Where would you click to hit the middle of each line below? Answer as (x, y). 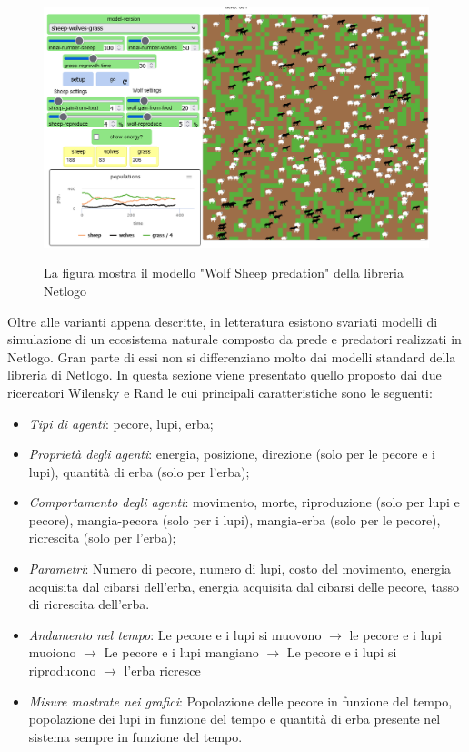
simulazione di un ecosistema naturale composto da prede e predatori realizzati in (234, 339)
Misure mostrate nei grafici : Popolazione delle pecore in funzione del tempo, (240, 701)
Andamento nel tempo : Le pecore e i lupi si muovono (175, 634)
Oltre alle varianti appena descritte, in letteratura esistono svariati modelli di (223, 321)
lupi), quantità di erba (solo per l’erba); (139, 471)
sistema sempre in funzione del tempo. (135, 736)
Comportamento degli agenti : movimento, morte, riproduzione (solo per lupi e (244, 502)
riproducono (62, 671)
